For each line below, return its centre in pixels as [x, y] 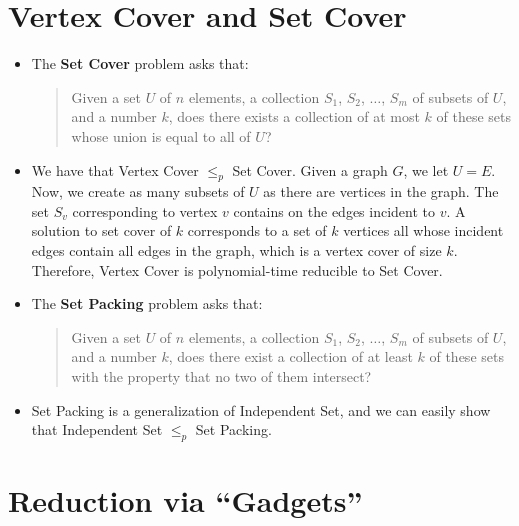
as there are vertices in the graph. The [381, 191]
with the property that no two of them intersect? [221, 376]
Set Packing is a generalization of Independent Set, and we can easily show [261, 409]
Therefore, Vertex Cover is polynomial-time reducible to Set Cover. [237, 269]
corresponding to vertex [145, 210]
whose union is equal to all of [161, 135]
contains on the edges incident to [334, 210]
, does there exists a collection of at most [294, 116]
